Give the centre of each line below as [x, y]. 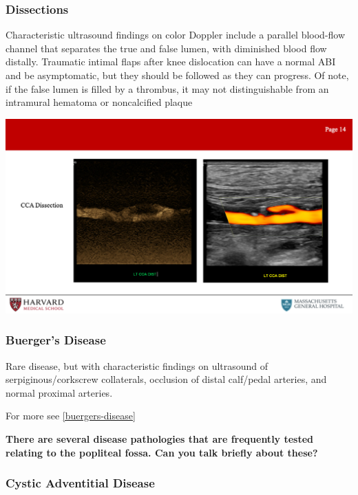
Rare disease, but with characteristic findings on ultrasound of [137, 365]
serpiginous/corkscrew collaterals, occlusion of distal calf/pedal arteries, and [166, 379]
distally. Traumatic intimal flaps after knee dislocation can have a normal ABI [171, 62]
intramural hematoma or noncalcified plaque [99, 102]
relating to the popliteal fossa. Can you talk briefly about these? [162, 452]
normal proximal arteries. [59, 392]
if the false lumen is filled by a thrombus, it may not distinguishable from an [167, 88]
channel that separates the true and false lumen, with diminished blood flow [166, 48]
